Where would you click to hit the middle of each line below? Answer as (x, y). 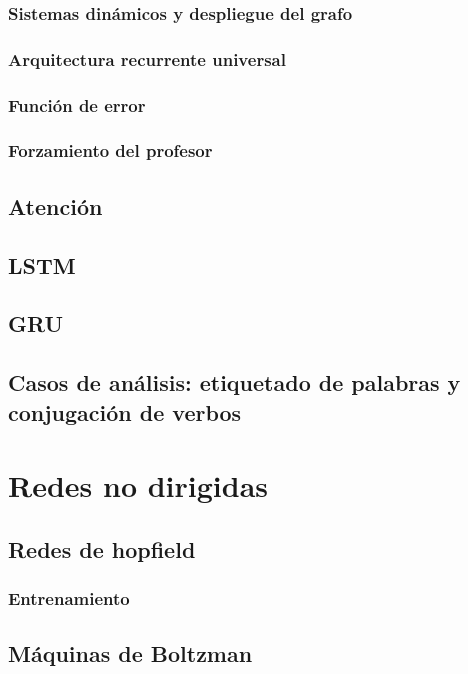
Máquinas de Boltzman (130, 653)
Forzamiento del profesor (110, 150)
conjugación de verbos (125, 411)
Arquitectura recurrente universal (147, 58)
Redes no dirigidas (138, 485)
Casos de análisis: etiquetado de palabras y (234, 382)
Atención (55, 205)
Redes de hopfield (102, 548)
